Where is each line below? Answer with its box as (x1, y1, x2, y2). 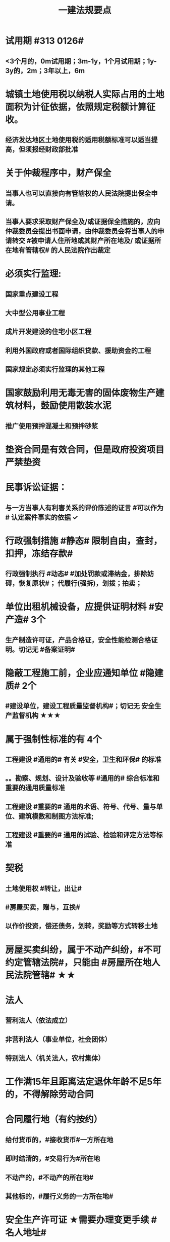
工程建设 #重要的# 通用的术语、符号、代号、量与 (5, 802, 156, 811)
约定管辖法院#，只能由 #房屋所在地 (5, 956, 151, 968)
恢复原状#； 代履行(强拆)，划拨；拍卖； (18, 579, 142, 588)
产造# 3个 (5, 614, 45, 625)
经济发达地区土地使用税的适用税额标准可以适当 (5, 135, 151, 145)
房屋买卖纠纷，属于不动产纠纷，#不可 (5, 944, 161, 955)
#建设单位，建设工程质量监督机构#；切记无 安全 (5, 702, 155, 711)
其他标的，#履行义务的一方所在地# (5, 1192, 114, 1200)
